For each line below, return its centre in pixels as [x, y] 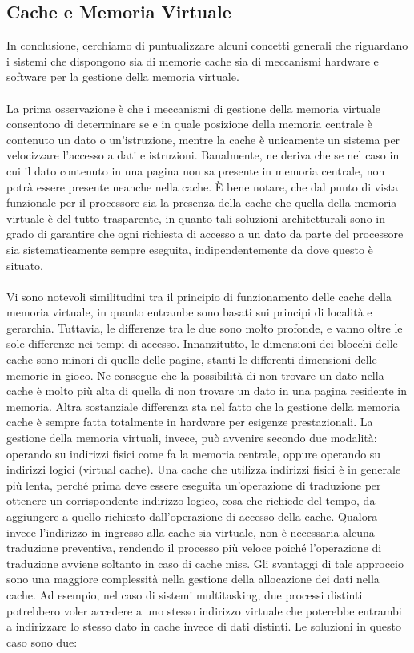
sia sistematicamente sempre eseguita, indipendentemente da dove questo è [190, 249]
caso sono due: [42, 641]
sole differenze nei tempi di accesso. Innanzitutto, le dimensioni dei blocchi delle [202, 343]
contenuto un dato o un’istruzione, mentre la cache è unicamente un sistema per [203, 139]
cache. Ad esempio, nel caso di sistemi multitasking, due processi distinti [185, 594]
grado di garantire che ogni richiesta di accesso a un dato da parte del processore [205, 234]
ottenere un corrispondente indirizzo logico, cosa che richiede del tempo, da [191, 500]
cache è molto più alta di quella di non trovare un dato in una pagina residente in [207, 391]
